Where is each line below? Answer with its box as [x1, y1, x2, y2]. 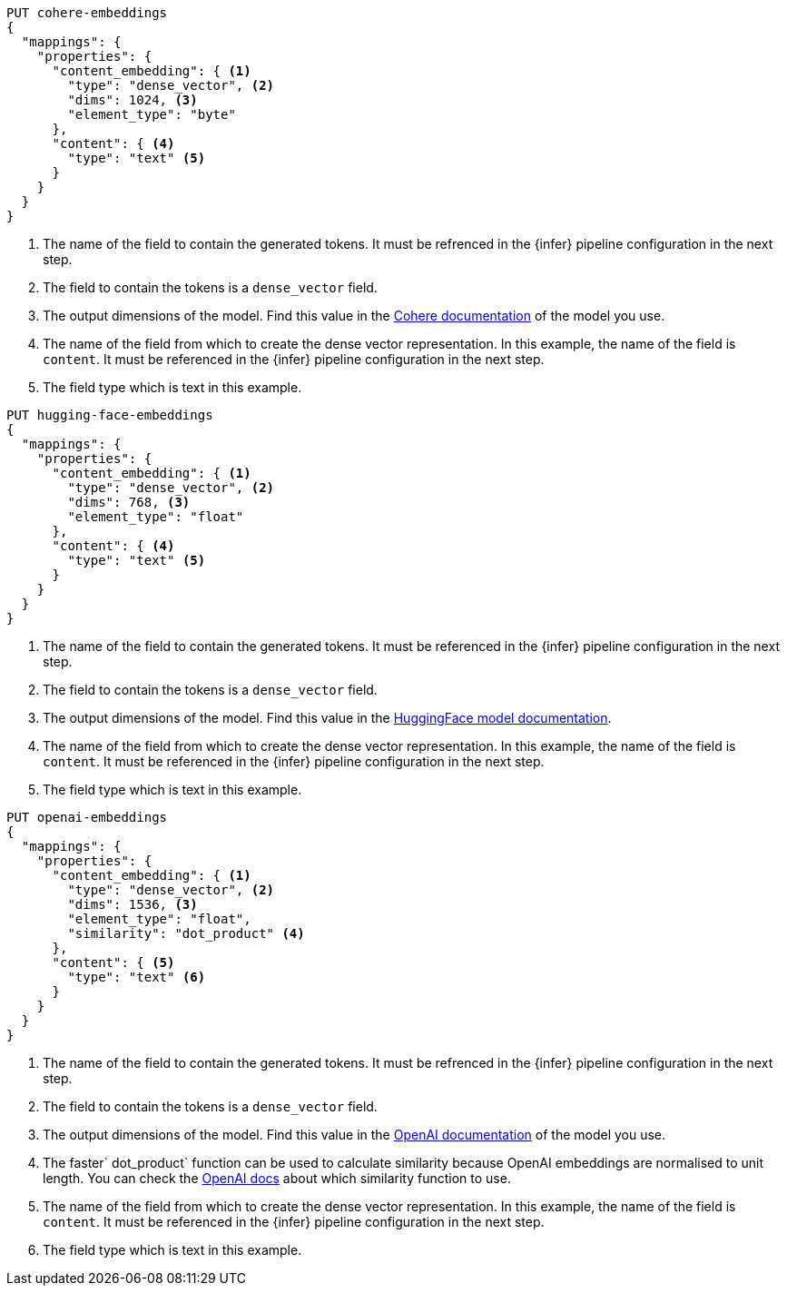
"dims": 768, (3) [67, 495, 191, 509]
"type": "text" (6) [67, 970, 206, 984]
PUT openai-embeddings [6, 810, 168, 824]
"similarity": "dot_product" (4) [67, 926, 305, 941]
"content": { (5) [52, 955, 175, 970]
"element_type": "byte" [67, 107, 236, 122]
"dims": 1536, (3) [67, 897, 198, 912]
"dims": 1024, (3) [67, 93, 198, 107]
